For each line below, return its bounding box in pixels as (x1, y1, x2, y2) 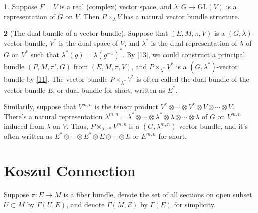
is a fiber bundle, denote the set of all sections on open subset (63, 189, 252, 200)
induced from (4, 121, 44, 131)
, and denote (66, 199, 105, 209)
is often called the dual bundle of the (136, 73, 249, 84)
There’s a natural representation (4, 111, 103, 121)
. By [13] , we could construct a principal (122, 49, 245, 59)
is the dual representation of (151, 37, 237, 48)
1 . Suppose (4, 1, 37, 11)
